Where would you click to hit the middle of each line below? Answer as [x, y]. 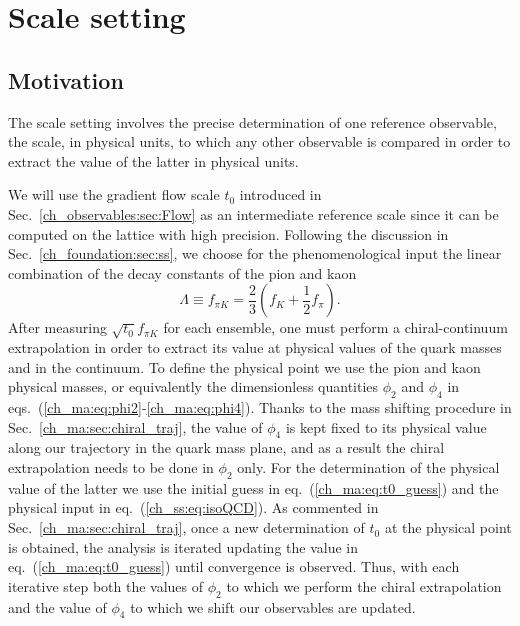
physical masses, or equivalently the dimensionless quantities [193, 386]
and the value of [57, 606]
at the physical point [448, 527]
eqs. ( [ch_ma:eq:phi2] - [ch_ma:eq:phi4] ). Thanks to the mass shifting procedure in [260, 407]
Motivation [66, 79]
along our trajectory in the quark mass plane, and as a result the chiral [226, 447]
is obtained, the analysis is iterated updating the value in [183, 546]
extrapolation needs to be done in [111, 467]
